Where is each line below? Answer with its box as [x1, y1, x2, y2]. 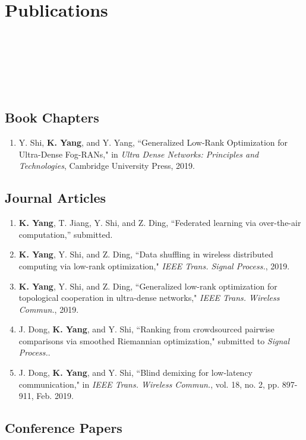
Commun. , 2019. [18, 303, 79, 315]
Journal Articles [5, 188, 106, 207]
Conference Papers [5, 419, 122, 437]
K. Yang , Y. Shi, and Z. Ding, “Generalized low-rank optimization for [18, 279, 277, 292]
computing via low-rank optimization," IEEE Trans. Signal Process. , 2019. [18, 259, 290, 272]
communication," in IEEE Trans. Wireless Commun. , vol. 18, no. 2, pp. [18, 378, 280, 390]
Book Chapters [5, 108, 99, 127]
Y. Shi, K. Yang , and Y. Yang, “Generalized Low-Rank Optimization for [18, 136, 288, 149]
